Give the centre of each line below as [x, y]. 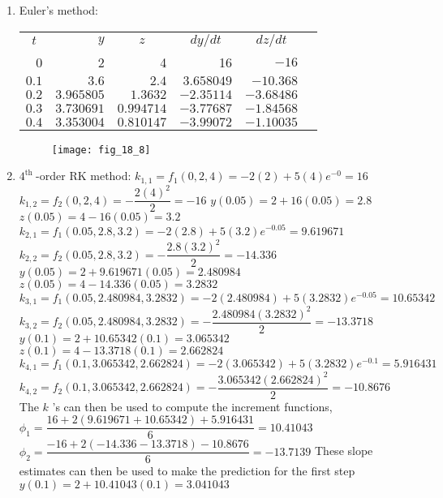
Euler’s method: [58, 10]
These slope [344, 451]
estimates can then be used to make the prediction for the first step [187, 471]
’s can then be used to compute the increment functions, [192, 406]
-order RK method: [84, 176]
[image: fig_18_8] [101, 150]
